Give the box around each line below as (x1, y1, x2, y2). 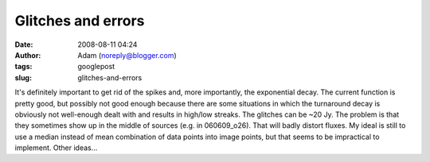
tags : (14, 62, 33, 71)
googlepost (77, 62, 115, 71)
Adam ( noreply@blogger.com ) (77, 50, 177, 60)
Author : (14, 50, 41, 60)
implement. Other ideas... (14, 143, 98, 152)
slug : (14, 72, 32, 83)
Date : (14, 40, 33, 49)
